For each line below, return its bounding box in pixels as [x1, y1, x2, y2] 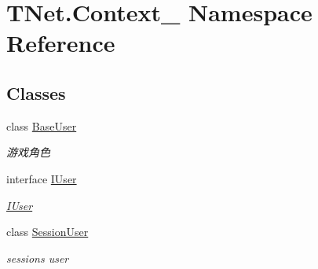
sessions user [6, 249, 69, 266]
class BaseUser [6, 117, 77, 134]
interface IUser [6, 170, 77, 186]
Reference [6, 27, 115, 59]
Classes [6, 80, 66, 105]
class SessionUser [6, 223, 89, 240]
